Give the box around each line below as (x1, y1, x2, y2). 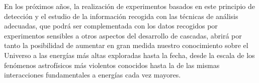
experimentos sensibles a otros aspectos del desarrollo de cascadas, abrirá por (4, 30, 242, 40)
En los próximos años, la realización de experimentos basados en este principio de (4, 1, 255, 11)
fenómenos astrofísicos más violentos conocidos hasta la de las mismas (4, 59, 220, 70)
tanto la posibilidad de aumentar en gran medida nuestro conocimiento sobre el (4, 40, 248, 50)
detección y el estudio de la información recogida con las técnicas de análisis (4, 10, 238, 21)
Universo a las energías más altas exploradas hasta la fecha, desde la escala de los (4, 49, 255, 60)
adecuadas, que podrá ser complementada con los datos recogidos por (4, 20, 218, 31)
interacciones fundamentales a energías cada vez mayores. (4, 69, 181, 80)
